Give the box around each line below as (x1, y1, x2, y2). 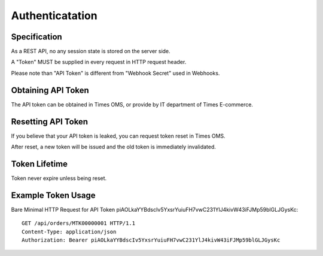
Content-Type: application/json (22, 228, 117, 235)
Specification (11, 32, 62, 42)
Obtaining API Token (11, 85, 89, 95)
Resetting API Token (11, 117, 89, 127)
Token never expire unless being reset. (11, 174, 107, 182)
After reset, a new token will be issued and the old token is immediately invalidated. (11, 144, 217, 151)
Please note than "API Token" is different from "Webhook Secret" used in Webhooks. (11, 69, 220, 77)
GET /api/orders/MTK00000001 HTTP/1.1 (22, 220, 136, 227)
